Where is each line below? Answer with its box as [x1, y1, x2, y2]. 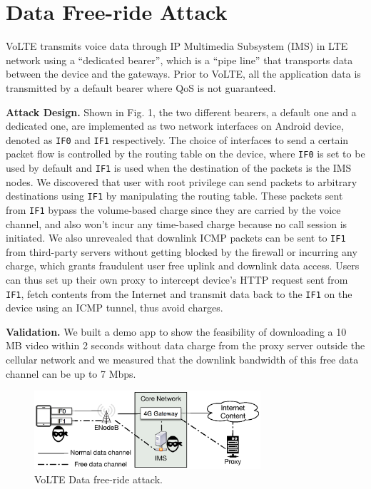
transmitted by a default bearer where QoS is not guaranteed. [6, 80, 276, 95]
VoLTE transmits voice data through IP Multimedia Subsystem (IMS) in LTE [6, 38, 348, 53]
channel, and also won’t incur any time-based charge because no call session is [6, 216, 347, 231]
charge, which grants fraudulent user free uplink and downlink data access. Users [6, 258, 360, 273]
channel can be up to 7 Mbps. [6, 366, 136, 381]
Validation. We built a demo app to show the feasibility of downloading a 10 [6, 324, 347, 339]
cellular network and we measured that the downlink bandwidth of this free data [6, 352, 359, 367]
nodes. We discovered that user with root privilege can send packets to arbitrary [6, 174, 357, 189]
